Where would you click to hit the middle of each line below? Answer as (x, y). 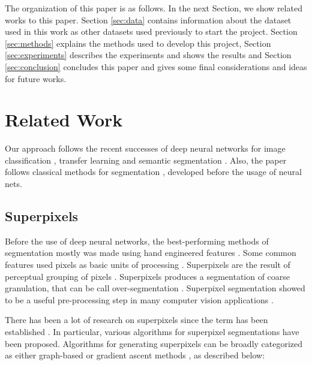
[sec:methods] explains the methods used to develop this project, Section (138, 43)
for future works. (36, 78)
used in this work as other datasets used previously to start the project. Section (151, 31)
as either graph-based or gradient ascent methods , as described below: (135, 355)
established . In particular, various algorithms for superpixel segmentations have (152, 332)
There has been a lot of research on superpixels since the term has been (136, 320)
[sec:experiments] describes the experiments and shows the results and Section (148, 55)
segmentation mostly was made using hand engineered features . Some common (151, 253)
